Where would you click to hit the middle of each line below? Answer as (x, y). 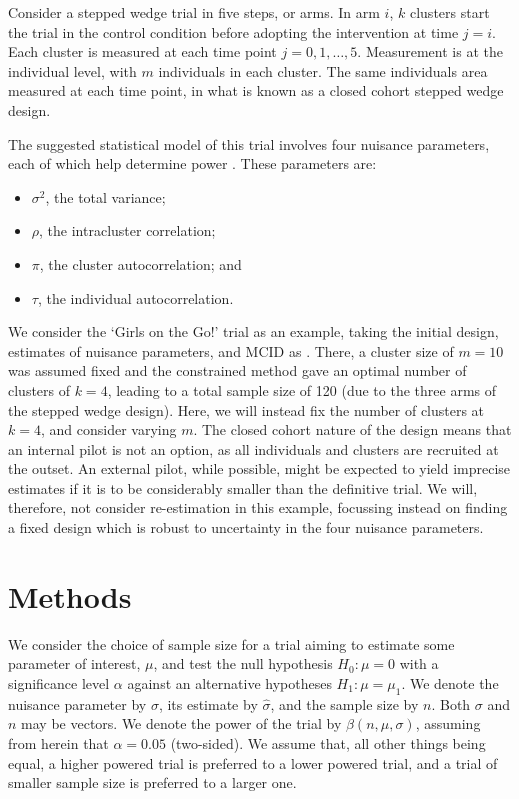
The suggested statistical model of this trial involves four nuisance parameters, (249, 143)
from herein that (58, 742)
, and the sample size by (344, 703)
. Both (451, 703)
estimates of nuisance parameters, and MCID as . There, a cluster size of (231, 350)
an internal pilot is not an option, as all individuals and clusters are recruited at (253, 448)
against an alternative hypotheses (229, 682)
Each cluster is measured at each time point (142, 51)
